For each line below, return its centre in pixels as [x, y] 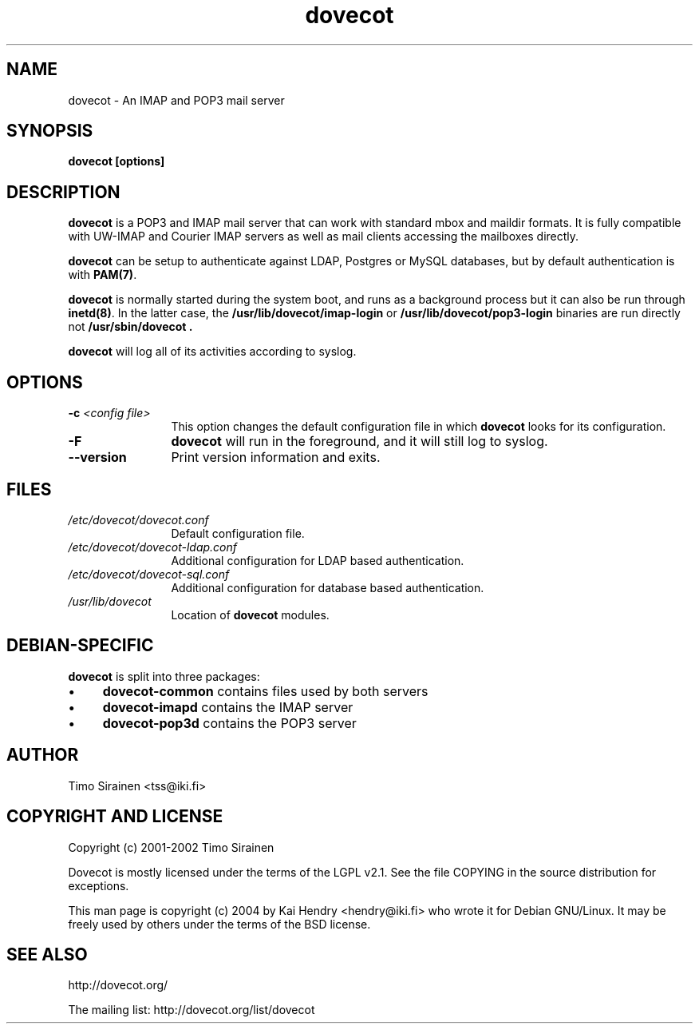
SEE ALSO [47, 954]
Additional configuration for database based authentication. [328, 587]
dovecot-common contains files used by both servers [265, 691]
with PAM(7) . [103, 275]
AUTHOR [43, 755]
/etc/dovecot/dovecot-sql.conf [149, 574]
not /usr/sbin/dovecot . [130, 327]
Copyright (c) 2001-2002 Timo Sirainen [171, 847]
